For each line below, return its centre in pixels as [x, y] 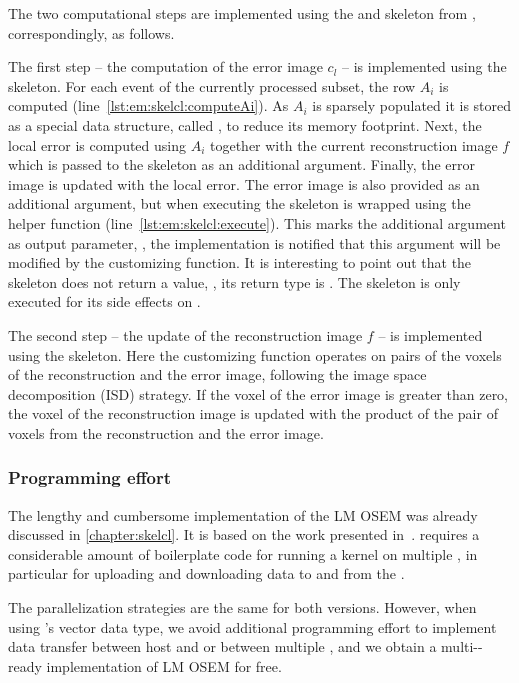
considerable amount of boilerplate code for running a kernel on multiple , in [243, 553]
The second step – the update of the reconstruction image [185, 334]
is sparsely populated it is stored [412, 105]
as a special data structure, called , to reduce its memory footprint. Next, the [245, 124]
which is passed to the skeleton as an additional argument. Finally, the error [242, 164]
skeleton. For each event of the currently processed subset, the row [212, 85]
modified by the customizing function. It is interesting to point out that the [240, 262]
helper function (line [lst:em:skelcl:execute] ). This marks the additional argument [257, 222]
